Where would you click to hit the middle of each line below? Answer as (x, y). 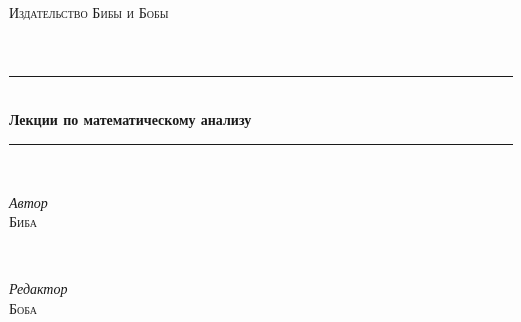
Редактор (38, 288)
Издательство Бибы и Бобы (89, 12)
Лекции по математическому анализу (130, 119)
